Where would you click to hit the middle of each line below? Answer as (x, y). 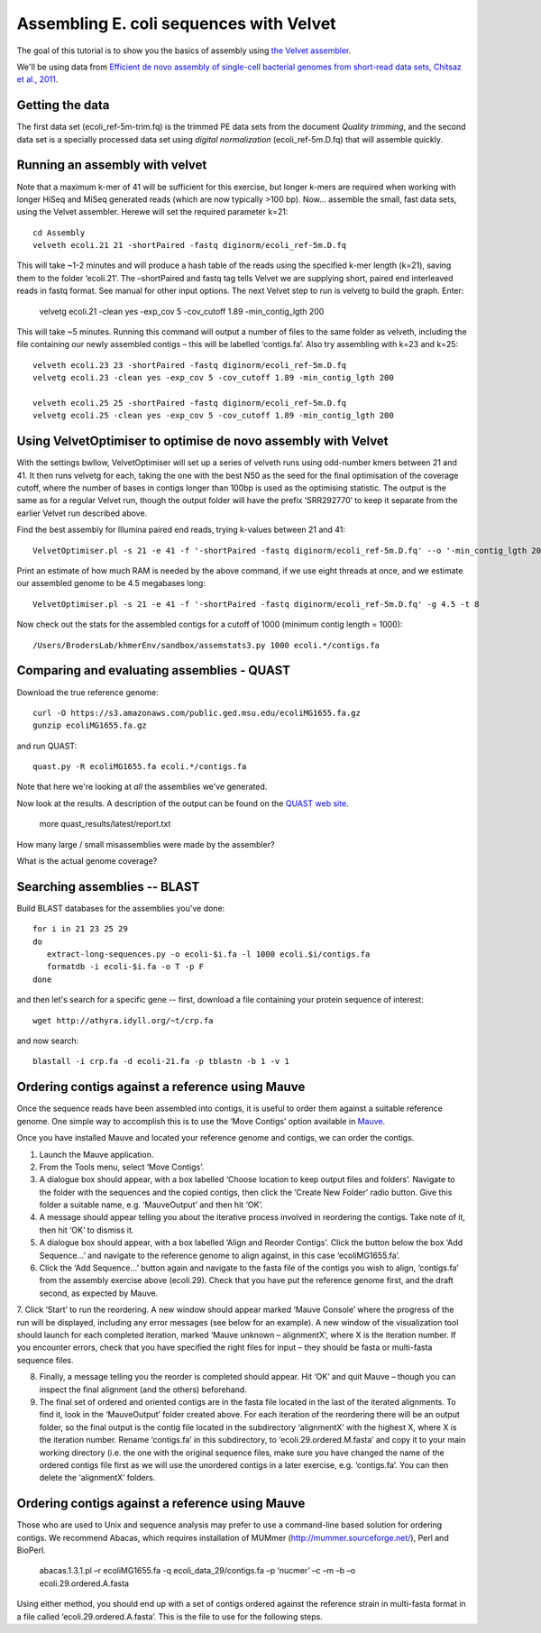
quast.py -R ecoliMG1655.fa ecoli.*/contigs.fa (140, 767)
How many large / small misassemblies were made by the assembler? (146, 844)
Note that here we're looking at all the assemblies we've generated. (142, 787)
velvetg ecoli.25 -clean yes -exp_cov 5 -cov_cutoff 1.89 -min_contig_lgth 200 (213, 416)
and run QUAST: (47, 746)
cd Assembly (59, 233)
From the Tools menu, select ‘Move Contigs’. (122, 1167)
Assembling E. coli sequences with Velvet (177, 23)
